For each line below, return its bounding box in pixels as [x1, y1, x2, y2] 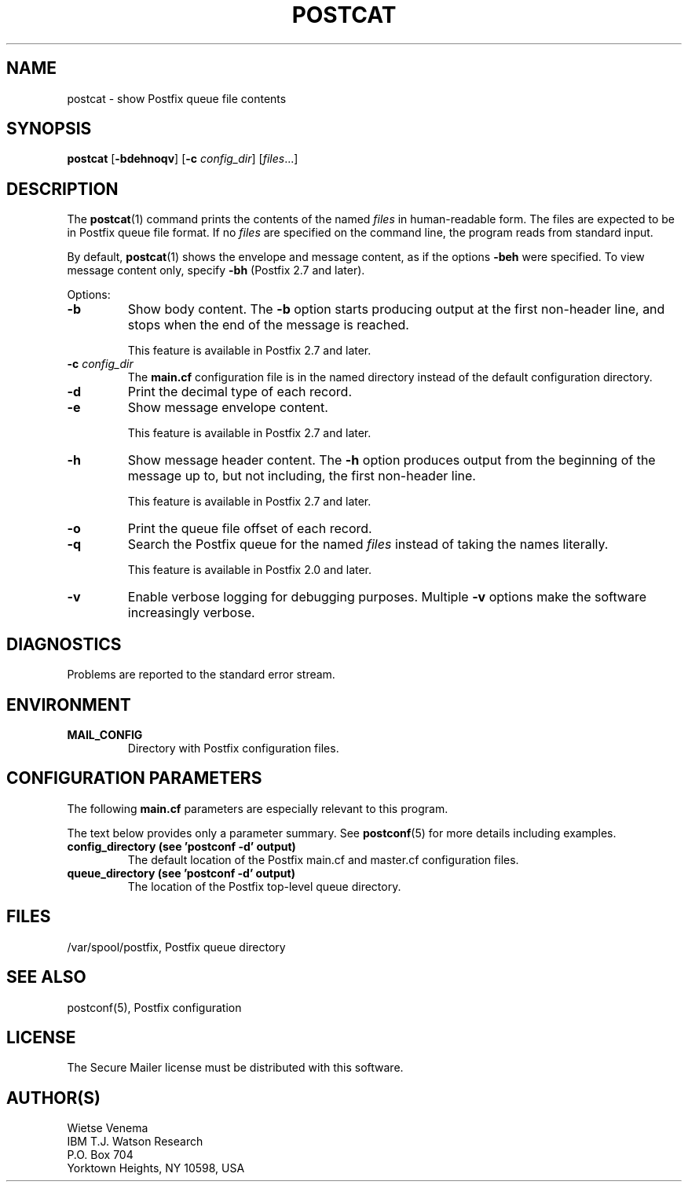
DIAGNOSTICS [6, 634, 122, 654]
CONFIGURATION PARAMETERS [6, 768, 262, 789]
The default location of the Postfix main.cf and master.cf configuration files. [127, 852, 519, 866]
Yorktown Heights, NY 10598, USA [67, 1161, 245, 1175]
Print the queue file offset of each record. [127, 520, 372, 537]
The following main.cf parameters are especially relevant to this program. [67, 801, 448, 815]
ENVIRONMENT [6, 694, 131, 715]
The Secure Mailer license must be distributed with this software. [67, 1061, 404, 1075]
